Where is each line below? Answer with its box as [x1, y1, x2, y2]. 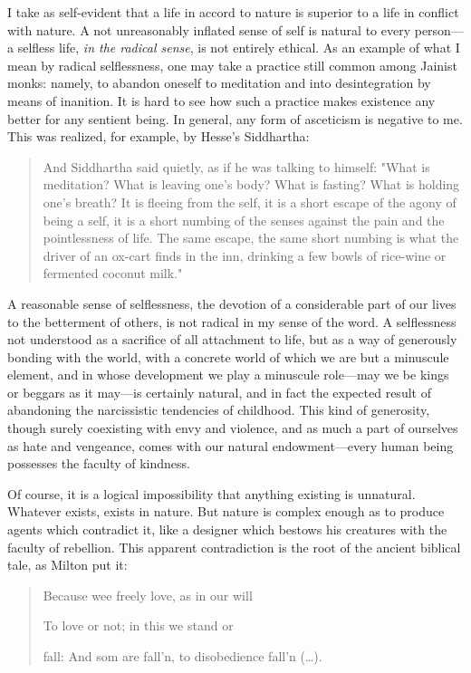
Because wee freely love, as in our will [43, 585, 253, 604]
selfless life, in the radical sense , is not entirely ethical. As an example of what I [17, 38, 460, 57]
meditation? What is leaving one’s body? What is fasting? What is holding [43, 175, 460, 194]
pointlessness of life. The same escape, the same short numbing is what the [43, 228, 459, 247]
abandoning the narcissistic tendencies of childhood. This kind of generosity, [7, 400, 430, 419]
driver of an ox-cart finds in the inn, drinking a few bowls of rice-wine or [43, 245, 447, 264]
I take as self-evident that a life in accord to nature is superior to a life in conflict [7, 3, 459, 21]
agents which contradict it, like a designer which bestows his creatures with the [7, 520, 447, 539]
